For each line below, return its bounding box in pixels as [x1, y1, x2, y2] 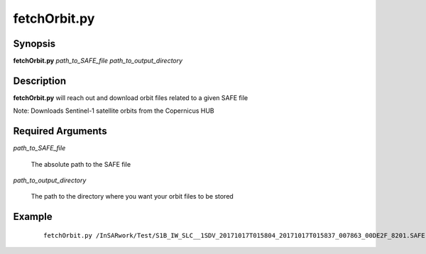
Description [13, 74, 67, 87]
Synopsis [13, 38, 56, 50]
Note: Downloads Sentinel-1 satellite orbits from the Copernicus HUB [13, 106, 214, 115]
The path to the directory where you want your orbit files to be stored [31, 192, 234, 201]
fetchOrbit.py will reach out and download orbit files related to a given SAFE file [13, 93, 248, 102]
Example [13, 211, 53, 223]
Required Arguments [13, 125, 107, 138]
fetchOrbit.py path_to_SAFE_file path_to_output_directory [13, 57, 183, 65]
